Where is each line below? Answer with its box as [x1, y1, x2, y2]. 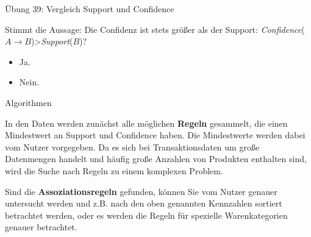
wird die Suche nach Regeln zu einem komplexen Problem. [5, 164, 223, 177]
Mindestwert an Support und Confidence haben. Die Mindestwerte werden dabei [5, 129, 306, 141]
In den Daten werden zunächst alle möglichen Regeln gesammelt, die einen [5, 116, 288, 129]
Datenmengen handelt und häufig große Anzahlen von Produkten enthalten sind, [5, 152, 307, 165]
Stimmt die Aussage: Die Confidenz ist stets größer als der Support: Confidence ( [5, 23, 305, 35]
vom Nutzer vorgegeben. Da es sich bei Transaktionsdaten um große [5, 140, 260, 153]
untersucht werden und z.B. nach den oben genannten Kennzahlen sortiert [5, 197, 282, 210]
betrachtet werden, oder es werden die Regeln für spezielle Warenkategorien [5, 208, 288, 221]
